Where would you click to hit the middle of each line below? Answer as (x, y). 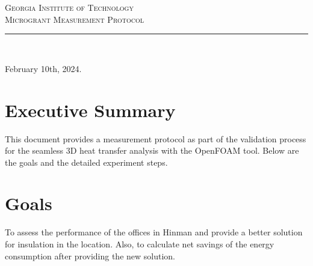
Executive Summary (90, 110)
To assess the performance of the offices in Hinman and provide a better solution (154, 232)
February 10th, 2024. (43, 68)
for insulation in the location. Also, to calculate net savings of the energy (140, 244)
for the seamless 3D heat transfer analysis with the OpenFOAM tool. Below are (152, 150)
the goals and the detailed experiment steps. (86, 162)
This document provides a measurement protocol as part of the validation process (156, 138)
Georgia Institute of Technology (69, 7)
